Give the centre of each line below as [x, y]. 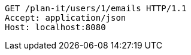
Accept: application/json [66, 18]
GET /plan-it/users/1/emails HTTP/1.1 [96, 8]
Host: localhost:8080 [55, 27]
